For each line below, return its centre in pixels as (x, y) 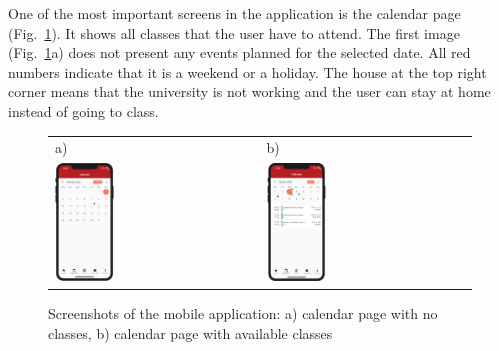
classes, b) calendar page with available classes (190, 332)
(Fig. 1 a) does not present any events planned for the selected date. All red (239, 52)
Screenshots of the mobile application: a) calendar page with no (243, 313)
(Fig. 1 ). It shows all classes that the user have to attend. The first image (234, 32)
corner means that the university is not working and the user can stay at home (249, 91)
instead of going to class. (83, 110)
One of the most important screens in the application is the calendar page (234, 13)
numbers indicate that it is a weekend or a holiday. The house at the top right (247, 71)
